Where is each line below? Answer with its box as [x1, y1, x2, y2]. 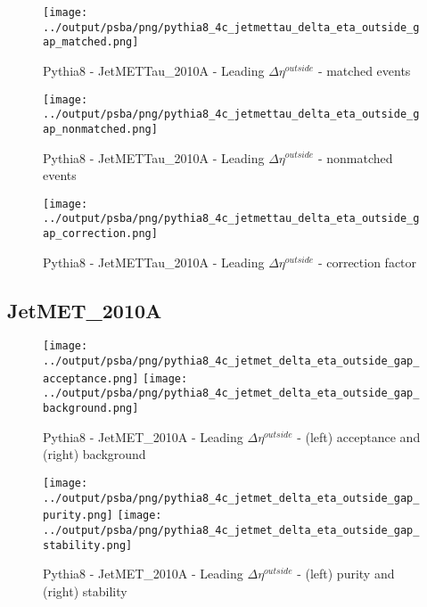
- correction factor [317, 252, 417, 271]
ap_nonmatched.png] [43, 122, 158, 135]
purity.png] [43, 509, 113, 522]
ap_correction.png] [43, 227, 158, 241]
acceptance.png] [43, 372, 139, 385]
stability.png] [43, 538, 133, 552]
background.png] [43, 402, 139, 415]
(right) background [43, 445, 146, 463]
